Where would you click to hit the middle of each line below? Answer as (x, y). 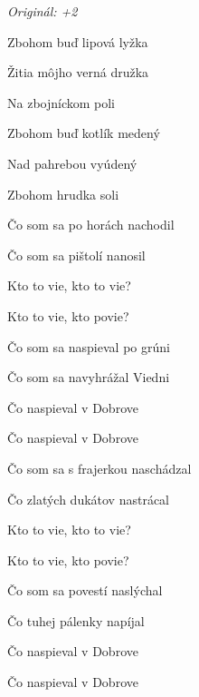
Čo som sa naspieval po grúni (89, 346)
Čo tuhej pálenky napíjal (76, 620)
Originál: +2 (43, 11)
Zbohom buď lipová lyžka (78, 41)
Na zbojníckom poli (62, 102)
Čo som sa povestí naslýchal (85, 590)
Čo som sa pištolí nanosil (76, 255)
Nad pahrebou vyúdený (72, 163)
